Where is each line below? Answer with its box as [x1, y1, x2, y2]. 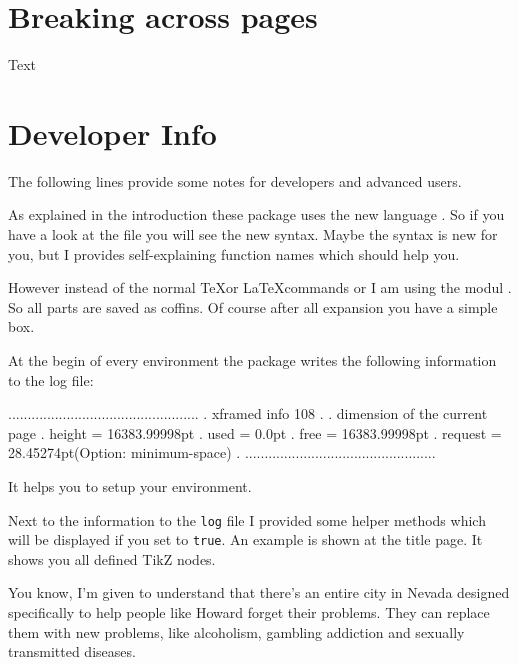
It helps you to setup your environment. [8, 475, 252, 496]
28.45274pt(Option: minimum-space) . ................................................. [8, 442, 436, 463]
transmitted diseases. [8, 641, 136, 662]
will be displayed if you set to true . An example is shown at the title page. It [8, 529, 483, 550]
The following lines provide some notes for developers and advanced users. [8, 170, 462, 191]
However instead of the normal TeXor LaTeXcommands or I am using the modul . [8, 277, 512, 298]
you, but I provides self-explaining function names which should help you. [8, 243, 460, 264]
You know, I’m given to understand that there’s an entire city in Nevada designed [8, 582, 510, 603]
